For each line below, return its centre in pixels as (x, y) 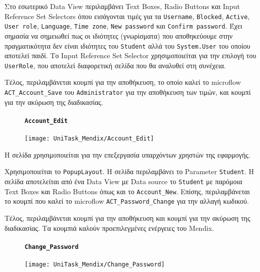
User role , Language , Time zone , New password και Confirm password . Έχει (123, 26)
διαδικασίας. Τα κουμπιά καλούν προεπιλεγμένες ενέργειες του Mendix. (109, 228)
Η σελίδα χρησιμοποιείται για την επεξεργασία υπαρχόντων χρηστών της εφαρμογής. (127, 154)
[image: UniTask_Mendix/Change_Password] (95, 265)
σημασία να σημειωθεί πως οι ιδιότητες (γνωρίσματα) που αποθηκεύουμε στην (119, 35)
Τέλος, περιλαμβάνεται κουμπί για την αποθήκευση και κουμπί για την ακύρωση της (127, 218)
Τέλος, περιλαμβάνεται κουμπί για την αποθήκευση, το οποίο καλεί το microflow (123, 82)
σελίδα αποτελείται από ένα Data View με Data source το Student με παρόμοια (123, 181)
